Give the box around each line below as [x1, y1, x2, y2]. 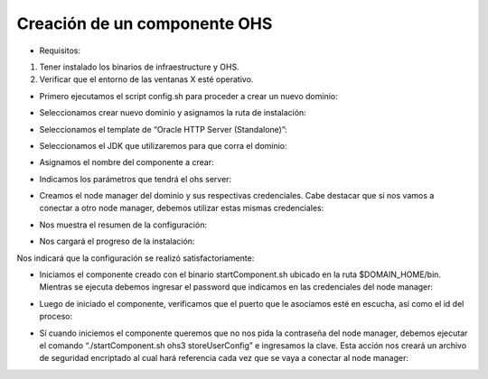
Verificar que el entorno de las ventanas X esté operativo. [39, 74, 254, 85]
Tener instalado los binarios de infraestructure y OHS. [39, 61, 239, 72]
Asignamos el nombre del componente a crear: [39, 157, 214, 168]
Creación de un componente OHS [16, 14, 273, 33]
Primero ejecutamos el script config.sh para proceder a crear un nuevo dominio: [39, 90, 338, 101]
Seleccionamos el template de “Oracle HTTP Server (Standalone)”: [39, 124, 288, 134]
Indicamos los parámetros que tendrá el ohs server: [39, 173, 232, 184]
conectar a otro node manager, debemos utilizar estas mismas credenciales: [39, 203, 324, 214]
